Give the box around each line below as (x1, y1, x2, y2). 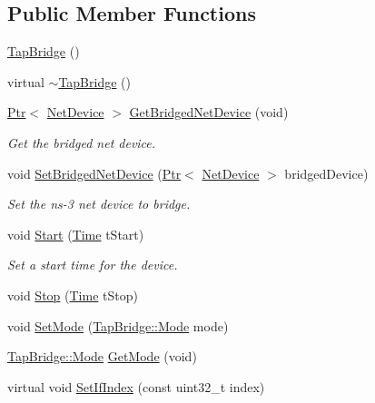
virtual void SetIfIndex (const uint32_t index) (7, 377, 265, 396)
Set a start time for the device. (7, 255, 178, 274)
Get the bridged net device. (7, 133, 156, 152)
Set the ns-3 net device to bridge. (7, 194, 191, 213)
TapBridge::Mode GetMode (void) (7, 347, 197, 366)
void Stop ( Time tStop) (7, 285, 138, 304)
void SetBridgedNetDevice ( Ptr (7, 163, 182, 182)
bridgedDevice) (284, 163, 369, 182)
